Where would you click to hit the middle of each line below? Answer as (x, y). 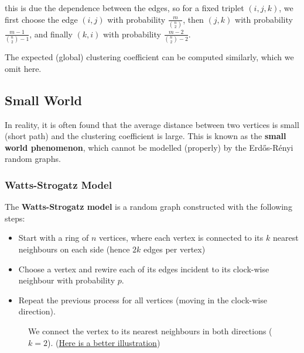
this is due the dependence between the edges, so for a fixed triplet (124, 8)
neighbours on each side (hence (74, 249)
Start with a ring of (54, 238)
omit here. (23, 68)
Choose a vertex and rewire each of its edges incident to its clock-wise (144, 269)
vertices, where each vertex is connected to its (181, 238)
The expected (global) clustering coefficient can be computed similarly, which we (149, 57)
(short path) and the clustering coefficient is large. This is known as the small (146, 136)
